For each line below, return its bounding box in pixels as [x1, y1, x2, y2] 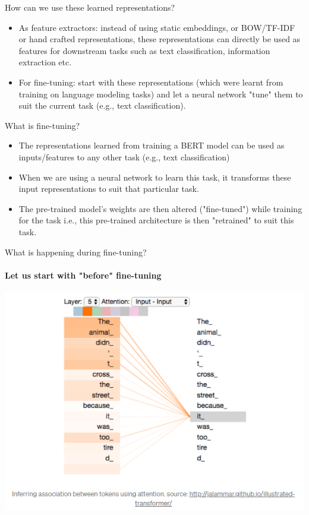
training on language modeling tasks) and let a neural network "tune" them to [18, 87, 303, 100]
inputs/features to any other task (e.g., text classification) [18, 150, 230, 163]
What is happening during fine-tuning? [5, 245, 147, 258]
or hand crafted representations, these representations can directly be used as [18, 33, 301, 45]
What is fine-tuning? [5, 119, 80, 131]
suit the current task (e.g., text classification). [18, 99, 186, 112]
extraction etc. [18, 56, 72, 68]
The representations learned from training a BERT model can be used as [18, 139, 285, 151]
